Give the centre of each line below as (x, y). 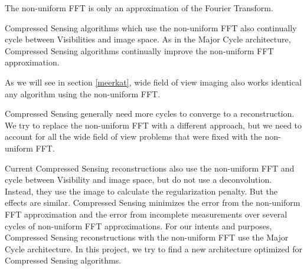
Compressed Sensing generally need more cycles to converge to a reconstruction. (150, 113)
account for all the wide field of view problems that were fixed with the (133, 136)
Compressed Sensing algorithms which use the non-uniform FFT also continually (151, 27)
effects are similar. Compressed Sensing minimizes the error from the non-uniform (153, 203)
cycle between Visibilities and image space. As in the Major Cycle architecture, (148, 39)
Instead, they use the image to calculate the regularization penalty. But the (141, 191)
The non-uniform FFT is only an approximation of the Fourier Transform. (139, 8)
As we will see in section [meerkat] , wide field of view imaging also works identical (153, 82)
